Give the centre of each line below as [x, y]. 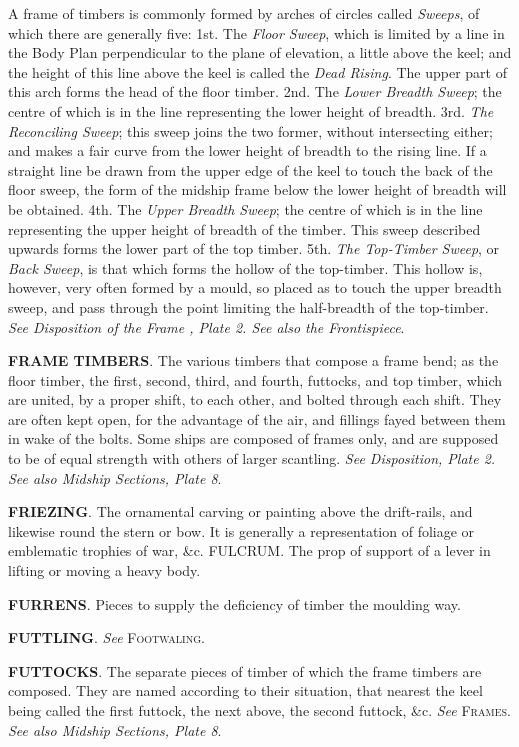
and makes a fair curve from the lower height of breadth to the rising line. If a [247, 150]
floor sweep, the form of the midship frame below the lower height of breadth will [257, 189]
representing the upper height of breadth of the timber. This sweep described [244, 228]
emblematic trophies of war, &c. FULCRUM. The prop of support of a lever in [249, 550]
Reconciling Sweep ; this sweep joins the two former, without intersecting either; [250, 130]
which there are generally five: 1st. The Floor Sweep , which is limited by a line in [256, 32]
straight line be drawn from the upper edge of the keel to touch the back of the [250, 169]
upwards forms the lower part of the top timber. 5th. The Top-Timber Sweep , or [254, 248]
